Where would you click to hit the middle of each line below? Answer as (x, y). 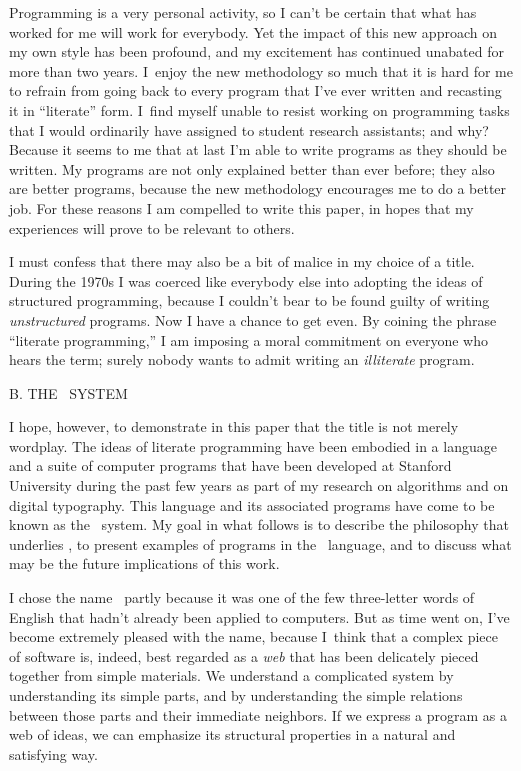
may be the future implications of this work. (144, 563)
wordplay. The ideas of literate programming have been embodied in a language (253, 445)
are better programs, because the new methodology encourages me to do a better (258, 188)
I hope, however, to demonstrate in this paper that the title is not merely (234, 426)
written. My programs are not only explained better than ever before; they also (252, 168)
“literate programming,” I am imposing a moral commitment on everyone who (248, 339)
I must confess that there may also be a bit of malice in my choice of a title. (242, 261)
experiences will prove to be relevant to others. (152, 227)
